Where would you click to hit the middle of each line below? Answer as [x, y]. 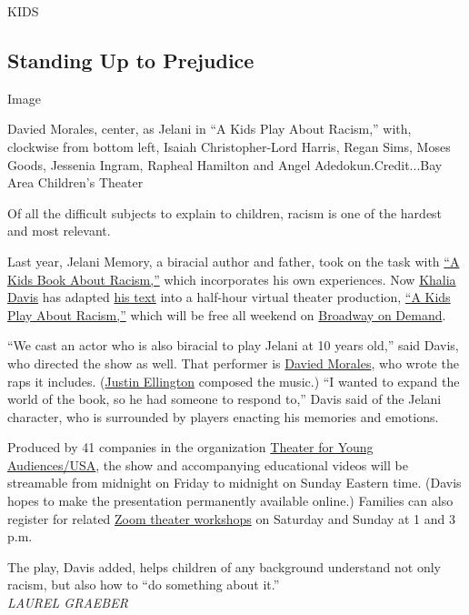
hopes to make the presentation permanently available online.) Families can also [230, 501]
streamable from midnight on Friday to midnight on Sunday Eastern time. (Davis [234, 483]
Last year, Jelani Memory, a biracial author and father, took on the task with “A [234, 261]
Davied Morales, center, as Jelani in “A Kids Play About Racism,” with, [210, 129]
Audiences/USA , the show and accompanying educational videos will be [208, 464]
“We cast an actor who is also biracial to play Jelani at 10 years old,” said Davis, [233, 345]
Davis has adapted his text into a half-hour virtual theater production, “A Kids [229, 297]
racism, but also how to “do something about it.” [144, 585]
